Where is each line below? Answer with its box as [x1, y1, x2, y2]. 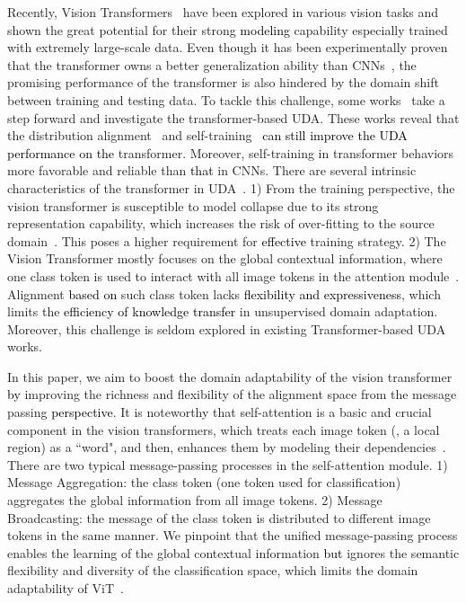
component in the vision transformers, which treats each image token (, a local [7, 420, 440, 439]
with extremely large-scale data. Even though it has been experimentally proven [7, 38, 448, 57]
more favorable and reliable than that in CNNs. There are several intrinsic [7, 161, 417, 180]
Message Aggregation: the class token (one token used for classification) [7, 473, 401, 492]
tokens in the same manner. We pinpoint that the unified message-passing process [7, 526, 458, 545]
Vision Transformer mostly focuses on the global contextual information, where [7, 249, 443, 268]
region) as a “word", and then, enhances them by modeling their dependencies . [7, 438, 446, 457]
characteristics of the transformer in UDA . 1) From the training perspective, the [7, 178, 455, 197]
